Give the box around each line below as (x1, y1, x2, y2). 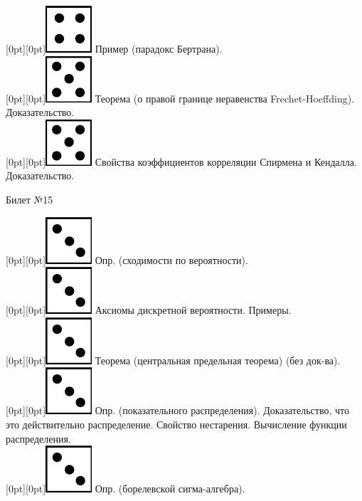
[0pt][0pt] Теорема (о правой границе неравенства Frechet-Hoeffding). (6, 90, 355, 105)
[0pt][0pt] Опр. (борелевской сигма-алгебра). (6, 481, 245, 496)
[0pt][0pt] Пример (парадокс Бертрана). (6, 41, 223, 56)
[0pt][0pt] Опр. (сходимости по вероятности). (6, 252, 248, 267)
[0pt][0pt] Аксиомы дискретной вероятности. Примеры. (6, 302, 292, 317)
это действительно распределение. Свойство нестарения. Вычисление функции (6, 416, 347, 431)
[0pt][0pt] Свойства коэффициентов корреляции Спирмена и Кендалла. (6, 154, 357, 169)
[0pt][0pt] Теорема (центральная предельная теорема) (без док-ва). (6, 352, 341, 367)
